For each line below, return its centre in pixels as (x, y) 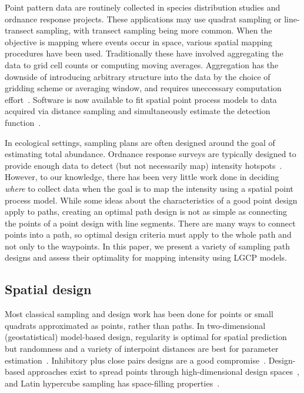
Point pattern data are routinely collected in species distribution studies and (143, 7)
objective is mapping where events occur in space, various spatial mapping (139, 41)
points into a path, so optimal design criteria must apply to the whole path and (148, 234)
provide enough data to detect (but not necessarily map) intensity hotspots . (143, 165)
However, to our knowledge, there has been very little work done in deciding (142, 177)
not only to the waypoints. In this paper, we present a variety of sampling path (147, 246)
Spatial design (48, 289)
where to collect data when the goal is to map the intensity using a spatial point (149, 188)
